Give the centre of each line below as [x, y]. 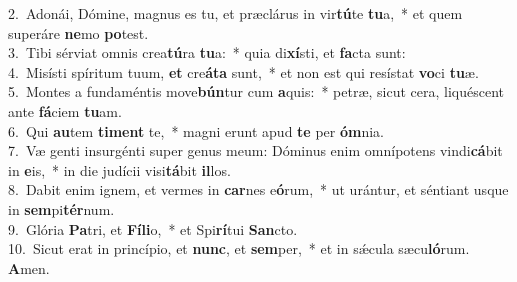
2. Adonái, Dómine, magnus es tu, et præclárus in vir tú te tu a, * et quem [235, 13]
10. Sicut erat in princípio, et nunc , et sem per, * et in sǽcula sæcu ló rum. [239, 248]
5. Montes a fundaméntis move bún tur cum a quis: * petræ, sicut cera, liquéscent [256, 91]
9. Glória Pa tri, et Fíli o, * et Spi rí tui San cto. [153, 228]
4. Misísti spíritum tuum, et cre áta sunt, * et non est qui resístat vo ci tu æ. [243, 71]
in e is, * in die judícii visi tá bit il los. [119, 169]
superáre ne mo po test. [78, 32]
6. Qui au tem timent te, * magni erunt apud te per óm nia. [196, 130]
